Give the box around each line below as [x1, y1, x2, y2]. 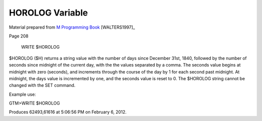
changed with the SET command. [9, 83, 76, 88]
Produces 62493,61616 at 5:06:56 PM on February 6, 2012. [9, 109, 127, 115]
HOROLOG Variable [9, 7, 88, 18]
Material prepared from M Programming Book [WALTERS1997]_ [9, 24, 135, 30]
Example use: [9, 91, 36, 97]
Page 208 [9, 33, 29, 39]
